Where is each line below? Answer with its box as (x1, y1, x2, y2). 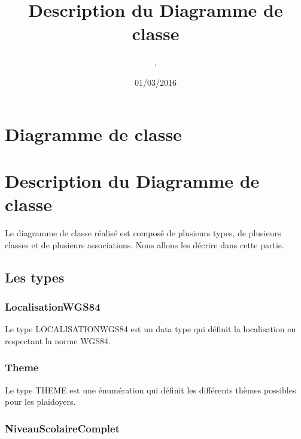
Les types (5, 267, 65, 286)
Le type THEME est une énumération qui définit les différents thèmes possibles (5, 383, 296, 396)
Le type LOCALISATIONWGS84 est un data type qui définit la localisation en (5, 323, 296, 335)
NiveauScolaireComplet (5, 420, 120, 435)
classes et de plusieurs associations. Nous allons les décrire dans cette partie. (5, 238, 284, 251)
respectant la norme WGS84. (5, 334, 111, 347)
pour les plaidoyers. (5, 395, 76, 408)
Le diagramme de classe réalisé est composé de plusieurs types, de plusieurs (5, 227, 281, 239)
